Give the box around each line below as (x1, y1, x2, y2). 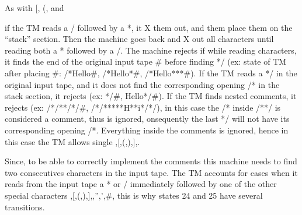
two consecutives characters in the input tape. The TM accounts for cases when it (5, 166, 298, 178)
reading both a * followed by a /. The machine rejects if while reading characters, (5, 44, 297, 56)
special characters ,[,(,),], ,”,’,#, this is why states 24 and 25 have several (5, 189, 263, 201)
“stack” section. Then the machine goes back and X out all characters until (5, 33, 274, 45)
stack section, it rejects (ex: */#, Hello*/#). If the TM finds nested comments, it (5, 90, 297, 102)
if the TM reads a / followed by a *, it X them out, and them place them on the (5, 21, 293, 33)
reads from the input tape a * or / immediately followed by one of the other (5, 178, 277, 190)
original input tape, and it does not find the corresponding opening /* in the (5, 78, 280, 90)
